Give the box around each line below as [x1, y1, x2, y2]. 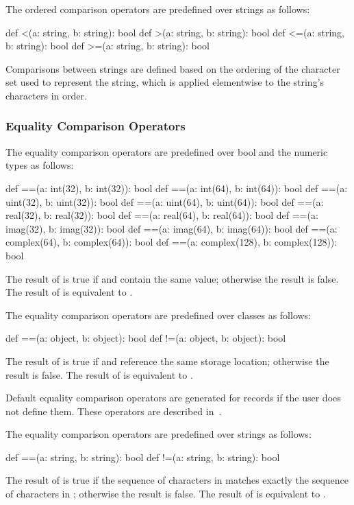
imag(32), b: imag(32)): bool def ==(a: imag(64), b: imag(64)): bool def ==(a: [5, 221, 338, 235]
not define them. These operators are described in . [5, 403, 222, 418]
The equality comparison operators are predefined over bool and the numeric [5, 144, 328, 158]
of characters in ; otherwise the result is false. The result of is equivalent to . [5, 486, 326, 501]
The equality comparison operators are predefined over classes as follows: [5, 307, 312, 322]
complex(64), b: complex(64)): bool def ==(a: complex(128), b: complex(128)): [5, 235, 338, 249]
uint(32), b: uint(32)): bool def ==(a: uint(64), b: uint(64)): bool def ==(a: [5, 194, 324, 209]
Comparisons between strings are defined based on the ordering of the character [5, 61, 340, 75]
